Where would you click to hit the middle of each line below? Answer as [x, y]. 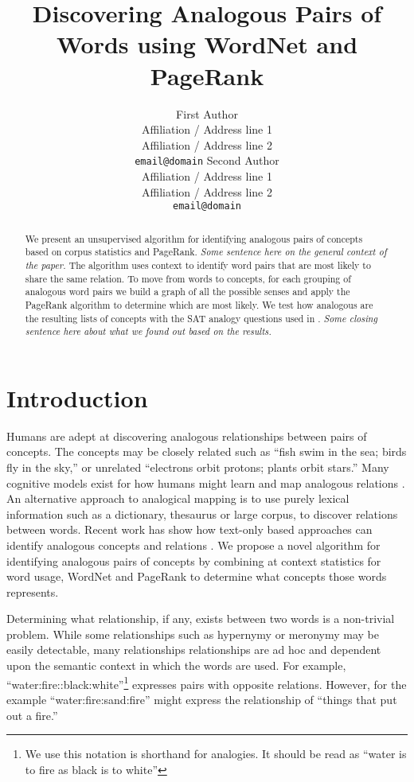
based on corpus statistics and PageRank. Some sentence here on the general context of [206, 252]
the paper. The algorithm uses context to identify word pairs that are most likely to [198, 265]
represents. [33, 591]
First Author [207, 113]
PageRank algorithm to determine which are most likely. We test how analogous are [199, 304]
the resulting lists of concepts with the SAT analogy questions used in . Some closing [201, 318]
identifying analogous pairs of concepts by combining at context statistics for [194, 560]
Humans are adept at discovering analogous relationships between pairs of [187, 436]
